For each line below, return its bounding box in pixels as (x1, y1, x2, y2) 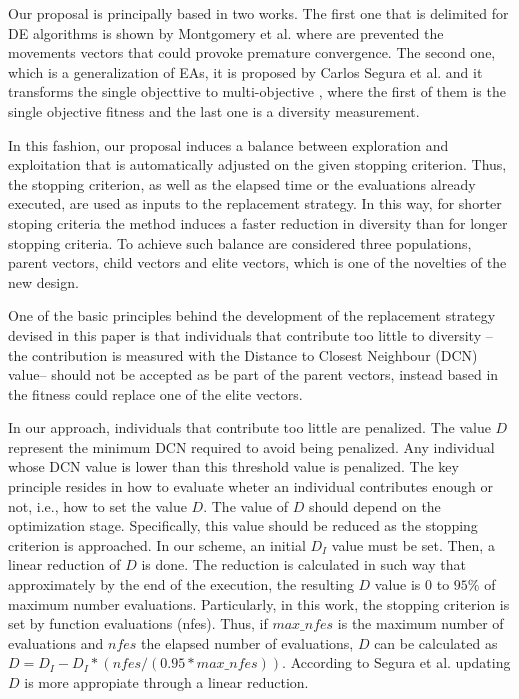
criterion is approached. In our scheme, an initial (8, 534, 306, 555)
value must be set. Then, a (331, 534, 495, 555)
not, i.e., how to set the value (8, 495, 187, 516)
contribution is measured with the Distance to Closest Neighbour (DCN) (32, 344, 478, 365)
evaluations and (8, 632, 104, 653)
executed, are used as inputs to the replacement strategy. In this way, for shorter (8, 193, 502, 214)
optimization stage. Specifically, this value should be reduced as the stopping (8, 515, 478, 536)
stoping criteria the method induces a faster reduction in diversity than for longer (8, 212, 508, 233)
